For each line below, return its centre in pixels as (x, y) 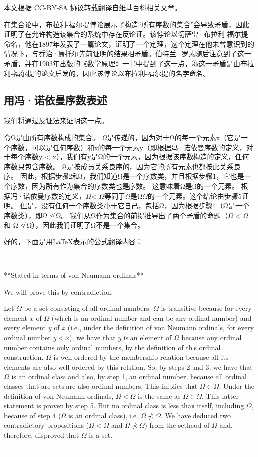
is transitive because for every (206, 308)
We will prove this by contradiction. (59, 291)
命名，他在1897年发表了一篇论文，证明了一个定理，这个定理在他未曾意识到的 (129, 43)
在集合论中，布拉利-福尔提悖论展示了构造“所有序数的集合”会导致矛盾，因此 (127, 24)
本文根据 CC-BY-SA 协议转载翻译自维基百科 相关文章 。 (93, 7)
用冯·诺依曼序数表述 (56, 100)
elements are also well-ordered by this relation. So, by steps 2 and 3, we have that (128, 366)
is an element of (147, 338)
